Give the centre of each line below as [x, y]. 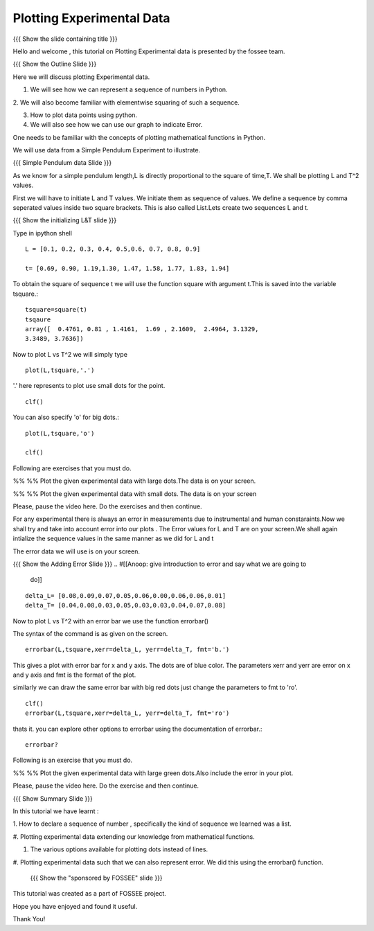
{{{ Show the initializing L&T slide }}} [65, 220]
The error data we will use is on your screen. [77, 551]
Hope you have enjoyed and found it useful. [75, 906]
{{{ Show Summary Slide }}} [53, 798]
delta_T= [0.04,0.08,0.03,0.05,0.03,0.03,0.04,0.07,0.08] [126, 605]
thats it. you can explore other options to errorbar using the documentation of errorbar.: [137, 729]
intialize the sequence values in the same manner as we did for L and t [113, 539]
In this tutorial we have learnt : [56, 811]
